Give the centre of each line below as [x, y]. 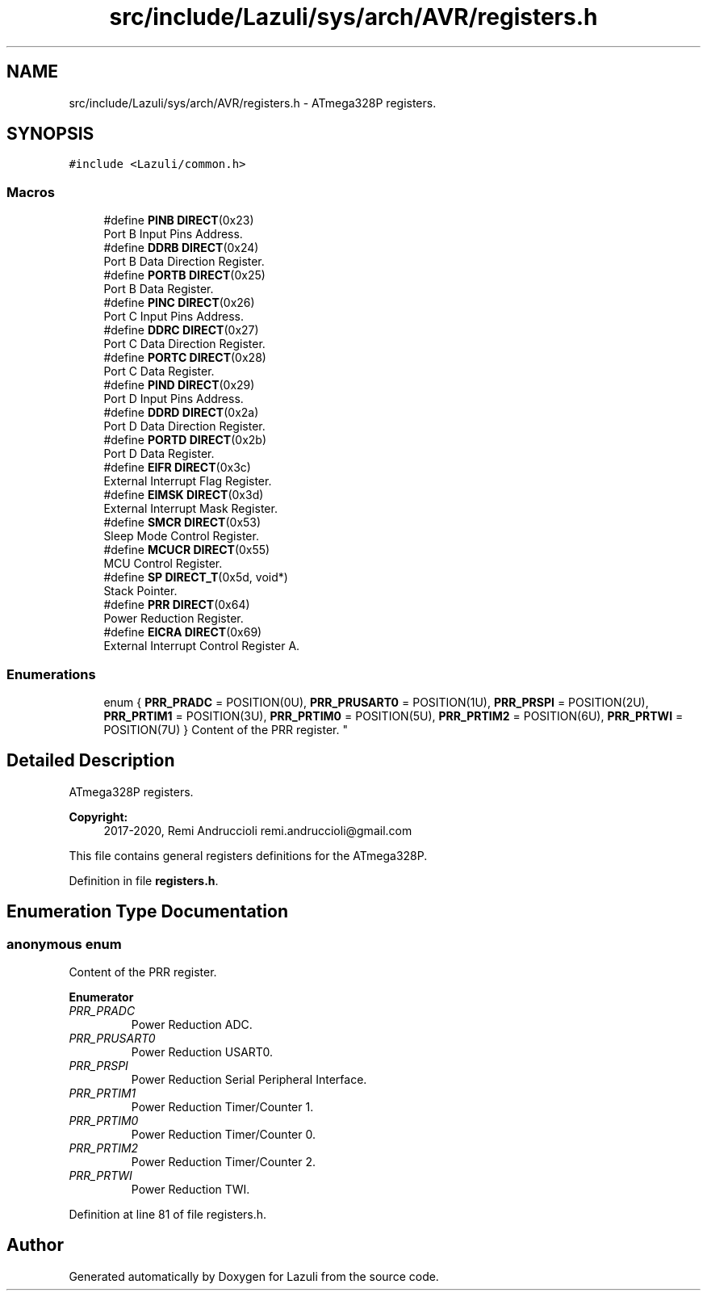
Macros [31, 192]
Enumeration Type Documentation [147, 912]
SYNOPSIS [50, 134]
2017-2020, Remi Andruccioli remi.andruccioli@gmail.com [258, 830]
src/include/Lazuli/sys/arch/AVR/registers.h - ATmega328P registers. [253, 103]
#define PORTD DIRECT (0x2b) [185, 440]
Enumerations [51, 674]
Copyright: [98, 816]
